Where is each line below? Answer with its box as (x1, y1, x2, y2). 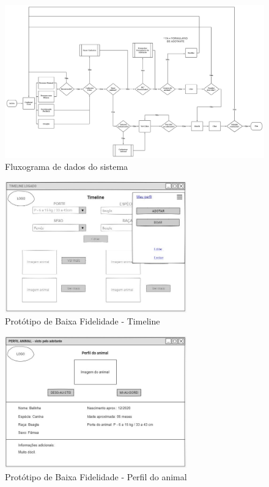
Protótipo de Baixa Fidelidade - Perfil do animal (5, 470, 187, 483)
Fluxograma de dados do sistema (5, 160, 128, 173)
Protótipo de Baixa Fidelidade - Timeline (5, 315, 160, 328)
